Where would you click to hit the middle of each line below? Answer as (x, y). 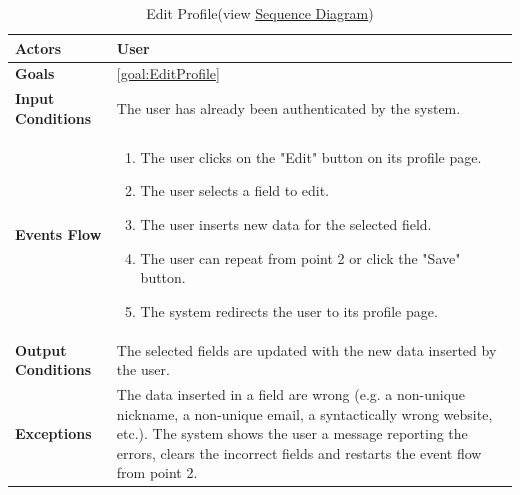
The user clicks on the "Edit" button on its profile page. (311, 156)
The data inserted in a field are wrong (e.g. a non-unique (291, 393)
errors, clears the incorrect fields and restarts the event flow (299, 452)
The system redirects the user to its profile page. (289, 310)
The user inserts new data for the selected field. (286, 223)
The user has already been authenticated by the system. (288, 108)
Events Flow (58, 233)
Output (41, 349)
